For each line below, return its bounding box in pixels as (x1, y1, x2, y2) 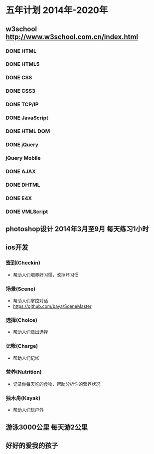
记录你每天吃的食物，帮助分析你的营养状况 (12, 381, 101, 387)
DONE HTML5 (5, 61, 40, 68)
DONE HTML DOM (5, 128, 50, 135)
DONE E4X (5, 195, 32, 202)
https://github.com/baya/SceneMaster (12, 303, 92, 309)
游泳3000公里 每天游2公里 (5, 423, 88, 432)
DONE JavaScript (5, 114, 49, 121)
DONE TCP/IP (5, 101, 39, 108)
